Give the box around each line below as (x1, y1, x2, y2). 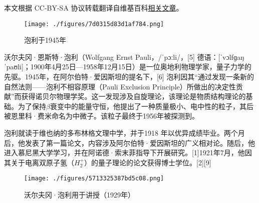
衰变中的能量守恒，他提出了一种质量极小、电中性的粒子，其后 (50, 100, 253, 111)
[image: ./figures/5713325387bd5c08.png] (24, 175, 164, 182)
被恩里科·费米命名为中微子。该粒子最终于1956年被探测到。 (4, 111, 199, 121)
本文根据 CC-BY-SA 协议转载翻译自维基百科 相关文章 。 (4, 3, 183, 13)
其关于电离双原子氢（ (4, 157, 74, 167)
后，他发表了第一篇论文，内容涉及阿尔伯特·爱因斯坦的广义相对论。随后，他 (4, 137, 255, 148)
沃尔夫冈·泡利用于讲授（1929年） (24, 189, 135, 200)
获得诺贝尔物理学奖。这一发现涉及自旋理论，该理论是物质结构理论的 (21, 91, 246, 101)
